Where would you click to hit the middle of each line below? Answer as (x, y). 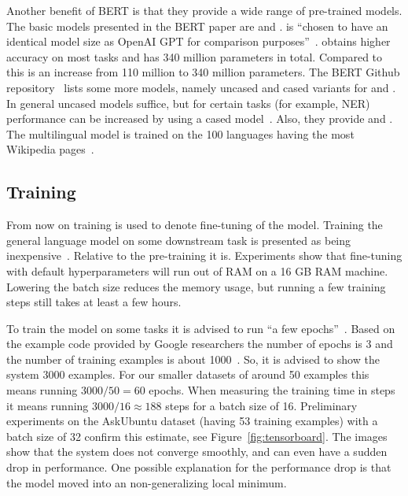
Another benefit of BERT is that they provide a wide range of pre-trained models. (204, 10)
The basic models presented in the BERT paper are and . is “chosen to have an (197, 26)
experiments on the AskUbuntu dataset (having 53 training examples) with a (192, 421)
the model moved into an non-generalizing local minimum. (147, 482)
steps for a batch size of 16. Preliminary (261, 405)
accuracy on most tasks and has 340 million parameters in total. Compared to (195, 56)
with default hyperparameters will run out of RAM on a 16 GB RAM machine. (197, 270)
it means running (48, 405)
